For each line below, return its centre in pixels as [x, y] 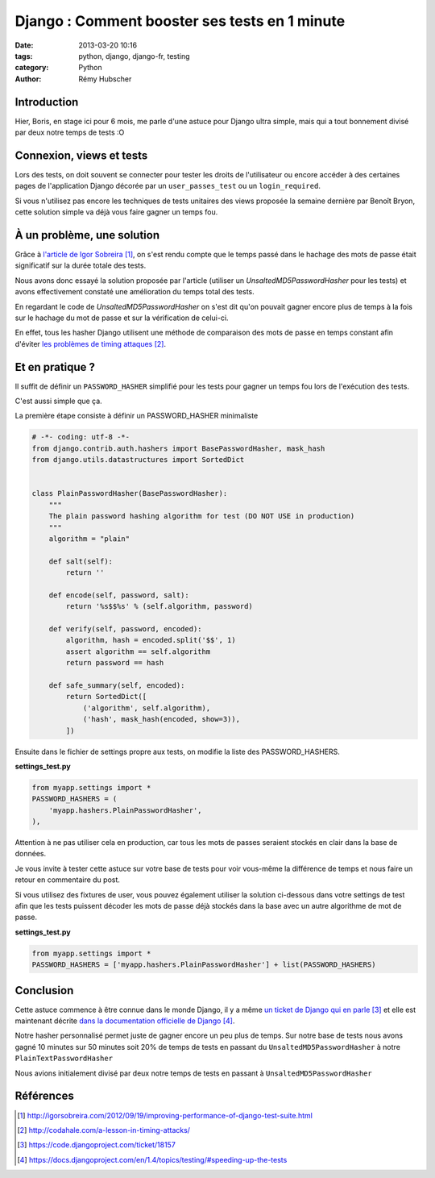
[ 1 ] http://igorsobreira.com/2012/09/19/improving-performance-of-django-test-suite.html [165, 1115]
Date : [24, 45]
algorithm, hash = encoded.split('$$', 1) [151, 640]
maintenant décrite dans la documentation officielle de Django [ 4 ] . [125, 1021]
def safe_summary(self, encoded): [117, 685]
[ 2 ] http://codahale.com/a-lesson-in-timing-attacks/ [104, 1130]
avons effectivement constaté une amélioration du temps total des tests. [135, 292]
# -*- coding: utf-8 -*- [81, 437]
